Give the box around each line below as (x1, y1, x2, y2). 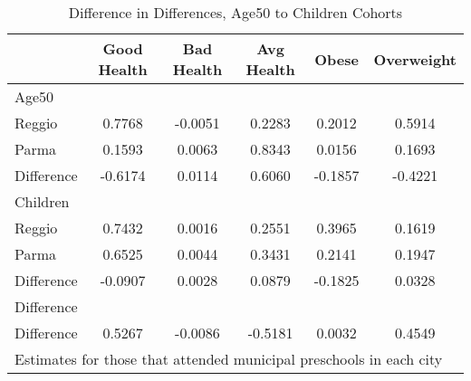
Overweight (373, 48, 457, 70)
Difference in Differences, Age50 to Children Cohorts (68, 2, 403, 23)
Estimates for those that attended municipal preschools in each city (14, 348, 443, 369)
